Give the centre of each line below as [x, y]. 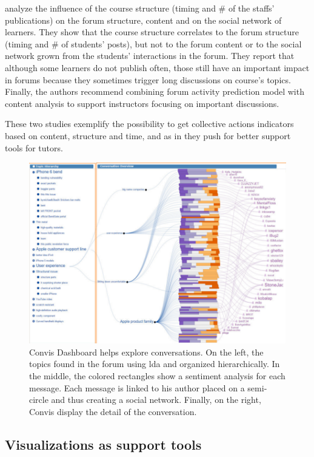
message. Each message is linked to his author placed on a [137, 387]
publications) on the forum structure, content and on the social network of [143, 20]
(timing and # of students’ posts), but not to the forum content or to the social [153, 43]
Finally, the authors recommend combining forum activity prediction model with [155, 91]
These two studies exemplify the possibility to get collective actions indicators [149, 124]
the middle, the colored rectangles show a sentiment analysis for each [157, 376]
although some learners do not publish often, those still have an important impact [157, 67]
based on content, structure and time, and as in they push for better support [148, 135]
